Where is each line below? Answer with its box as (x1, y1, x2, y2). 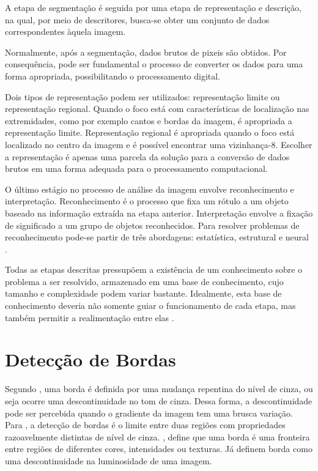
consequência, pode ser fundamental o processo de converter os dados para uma (5, 57, 303, 70)
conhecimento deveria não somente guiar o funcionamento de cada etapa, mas (5, 299, 296, 312)
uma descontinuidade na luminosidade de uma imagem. (5, 454, 212, 467)
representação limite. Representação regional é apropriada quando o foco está (5, 126, 295, 139)
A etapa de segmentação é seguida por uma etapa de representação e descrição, (5, 1, 301, 13)
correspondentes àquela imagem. (5, 25, 126, 38)
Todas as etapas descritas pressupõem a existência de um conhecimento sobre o (5, 263, 303, 276)
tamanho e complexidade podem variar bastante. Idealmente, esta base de (5, 287, 282, 300)
